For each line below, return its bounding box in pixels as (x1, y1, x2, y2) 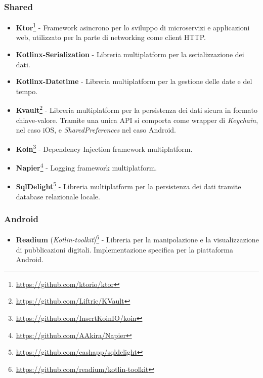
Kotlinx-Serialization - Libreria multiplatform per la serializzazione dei (16, 49, 244, 60)
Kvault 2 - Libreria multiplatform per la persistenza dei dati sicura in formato (16, 103, 258, 115)
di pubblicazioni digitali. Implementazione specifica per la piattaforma (16, 244, 233, 255)
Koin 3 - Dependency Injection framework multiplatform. (16, 142, 193, 154)
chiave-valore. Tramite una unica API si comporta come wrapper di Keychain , (16, 114, 258, 125)
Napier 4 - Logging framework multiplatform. (16, 161, 157, 173)
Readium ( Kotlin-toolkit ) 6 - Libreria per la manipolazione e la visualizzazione (16, 233, 259, 245)
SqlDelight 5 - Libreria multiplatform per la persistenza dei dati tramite (16, 180, 241, 192)
